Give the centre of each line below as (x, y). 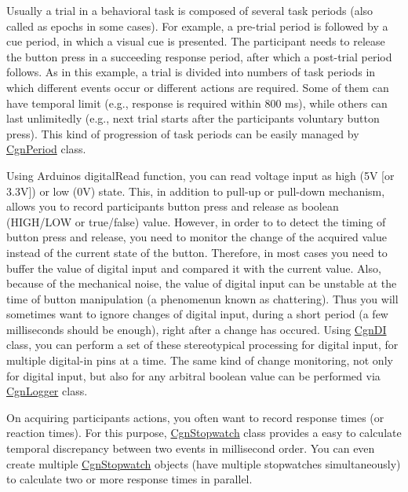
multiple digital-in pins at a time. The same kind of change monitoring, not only (200, 360)
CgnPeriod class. (46, 149)
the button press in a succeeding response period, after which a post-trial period (199, 56)
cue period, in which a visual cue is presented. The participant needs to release (196, 41)
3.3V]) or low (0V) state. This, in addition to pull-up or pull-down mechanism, (196, 191)
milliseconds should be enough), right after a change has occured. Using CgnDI (197, 329)
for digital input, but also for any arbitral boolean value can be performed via (193, 375)
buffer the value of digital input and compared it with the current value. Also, (194, 268)
